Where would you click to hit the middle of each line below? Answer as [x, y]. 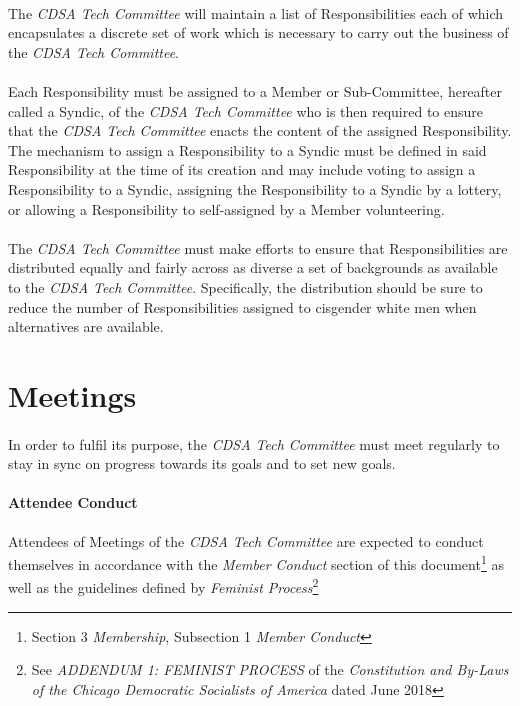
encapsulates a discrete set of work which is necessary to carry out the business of [258, 32]
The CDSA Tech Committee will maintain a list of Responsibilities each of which [256, 12]
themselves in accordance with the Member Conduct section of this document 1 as [256, 562]
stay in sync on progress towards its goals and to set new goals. [202, 463]
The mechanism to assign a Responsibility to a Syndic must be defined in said [247, 149]
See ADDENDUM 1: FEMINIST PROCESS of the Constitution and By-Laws [270, 669]
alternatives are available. [86, 326]
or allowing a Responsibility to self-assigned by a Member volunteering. [226, 208]
